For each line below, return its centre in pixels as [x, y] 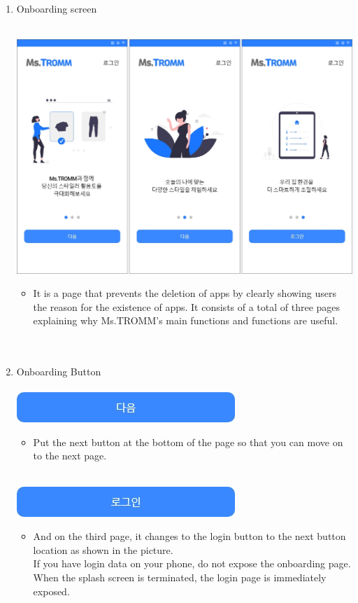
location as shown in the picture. [103, 549]
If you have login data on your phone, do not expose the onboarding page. [192, 563]
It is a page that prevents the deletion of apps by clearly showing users [185, 293]
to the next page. [70, 456]
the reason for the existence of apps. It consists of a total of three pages [187, 306]
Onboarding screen [57, 8]
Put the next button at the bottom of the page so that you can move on [188, 442]
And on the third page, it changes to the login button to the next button [189, 536]
